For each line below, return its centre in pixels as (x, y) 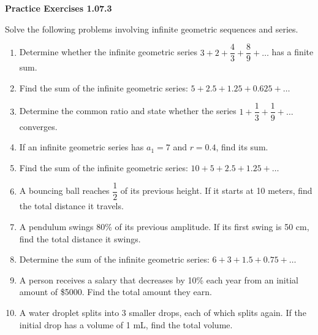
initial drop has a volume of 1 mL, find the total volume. (126, 324)
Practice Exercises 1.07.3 (59, 8)
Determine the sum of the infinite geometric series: (114, 259)
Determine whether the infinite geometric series (108, 52)
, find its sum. (242, 147)
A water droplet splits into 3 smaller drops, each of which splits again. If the (163, 312)
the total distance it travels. (71, 206)
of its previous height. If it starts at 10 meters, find (216, 191)
